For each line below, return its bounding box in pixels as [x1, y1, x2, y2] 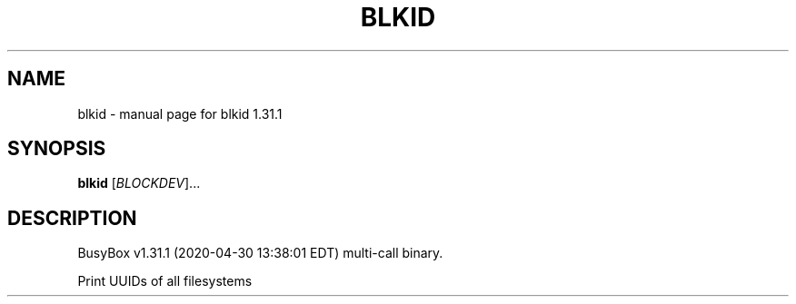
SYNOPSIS [7, 137, 106, 161]
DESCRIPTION [7, 206, 137, 230]
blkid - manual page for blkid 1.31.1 [77, 105, 283, 122]
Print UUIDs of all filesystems [77, 273, 253, 289]
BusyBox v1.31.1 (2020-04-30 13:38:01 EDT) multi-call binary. [77, 245, 443, 261]
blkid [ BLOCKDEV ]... [77, 175, 201, 191]
